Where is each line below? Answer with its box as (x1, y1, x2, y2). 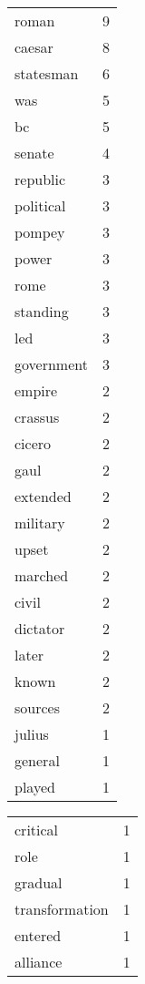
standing (14, 301, 69, 322)
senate (14, 142, 54, 163)
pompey (14, 221, 65, 242)
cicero (14, 433, 52, 454)
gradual (14, 872, 63, 893)
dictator (14, 618, 65, 639)
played (14, 776, 55, 797)
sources (14, 697, 60, 718)
